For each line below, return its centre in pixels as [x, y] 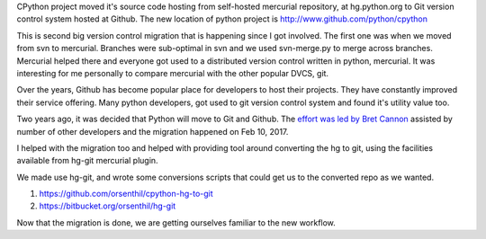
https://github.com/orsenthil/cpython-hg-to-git [126, 194]
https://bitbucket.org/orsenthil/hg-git [108, 206]
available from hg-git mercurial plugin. [87, 161]
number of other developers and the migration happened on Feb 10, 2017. [153, 131]
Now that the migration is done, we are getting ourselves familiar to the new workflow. [176, 222]
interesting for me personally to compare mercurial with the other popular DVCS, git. [172, 73]
